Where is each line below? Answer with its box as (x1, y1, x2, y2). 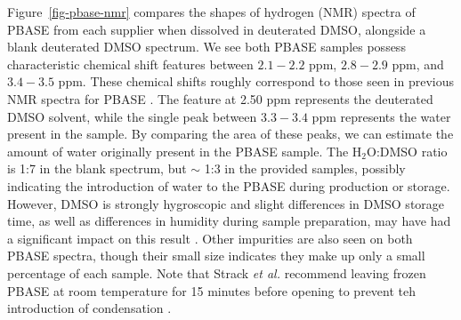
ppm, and (392, 54, 444, 73)
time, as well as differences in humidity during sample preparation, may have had (7, 212, 451, 230)
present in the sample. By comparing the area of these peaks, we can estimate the (7, 124, 454, 143)
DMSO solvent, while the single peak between (7, 107, 257, 125)
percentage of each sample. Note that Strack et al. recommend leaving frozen (7, 263, 426, 282)
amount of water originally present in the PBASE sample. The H (7, 141, 362, 160)
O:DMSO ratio (367, 141, 448, 160)
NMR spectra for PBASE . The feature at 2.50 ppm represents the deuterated (7, 89, 433, 108)
